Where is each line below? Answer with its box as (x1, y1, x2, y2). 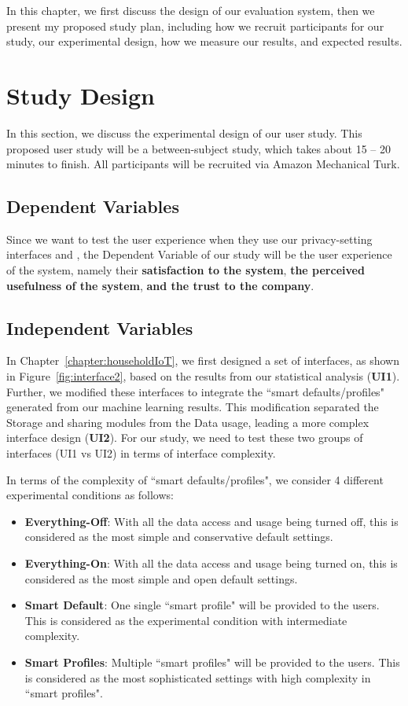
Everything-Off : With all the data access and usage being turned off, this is (24, 513, 399, 529)
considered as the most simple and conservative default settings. (24, 528, 333, 545)
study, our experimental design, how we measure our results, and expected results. (6, 33, 402, 50)
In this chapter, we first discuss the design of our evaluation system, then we (6, 2, 375, 18)
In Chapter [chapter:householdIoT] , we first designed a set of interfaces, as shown (6, 352, 400, 369)
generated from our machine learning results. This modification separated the (6, 399, 379, 415)
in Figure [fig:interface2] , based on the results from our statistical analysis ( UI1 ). (6, 368, 400, 384)
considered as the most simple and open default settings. (24, 570, 298, 586)
